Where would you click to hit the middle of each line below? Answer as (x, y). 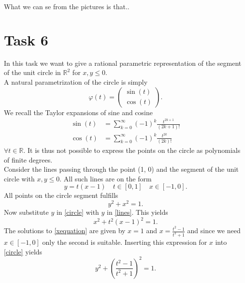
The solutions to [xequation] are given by (65, 231)
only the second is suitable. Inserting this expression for (125, 242)
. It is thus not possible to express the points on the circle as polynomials (132, 150)
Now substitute (26, 212)
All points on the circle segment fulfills (61, 195)
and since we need (214, 231)
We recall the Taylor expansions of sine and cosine (78, 112)
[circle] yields (23, 251)
